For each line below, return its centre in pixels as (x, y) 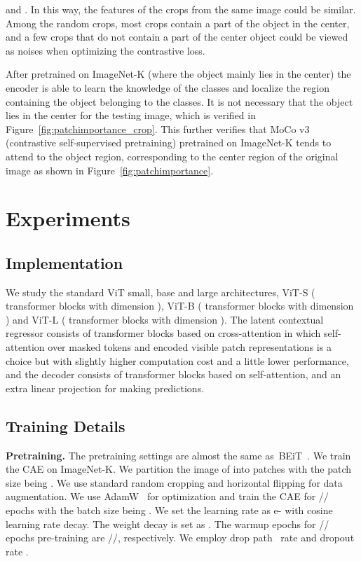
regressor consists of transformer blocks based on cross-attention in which (163, 333)
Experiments (68, 218)
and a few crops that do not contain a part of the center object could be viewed (177, 37)
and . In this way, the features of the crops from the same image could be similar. (181, 9)
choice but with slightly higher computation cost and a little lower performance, (177, 360)
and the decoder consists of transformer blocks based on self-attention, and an (173, 374)
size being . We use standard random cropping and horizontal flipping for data (174, 482)
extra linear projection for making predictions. (105, 388)
